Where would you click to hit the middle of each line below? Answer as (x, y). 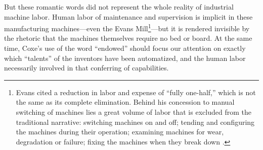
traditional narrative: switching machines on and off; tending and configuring (135, 122)
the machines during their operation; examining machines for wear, (120, 132)
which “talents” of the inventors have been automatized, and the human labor (125, 58)
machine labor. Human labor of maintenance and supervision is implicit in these (128, 16)
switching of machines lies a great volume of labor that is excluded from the (134, 112)
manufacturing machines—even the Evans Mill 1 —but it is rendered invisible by (127, 27)
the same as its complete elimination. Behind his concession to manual (125, 102)
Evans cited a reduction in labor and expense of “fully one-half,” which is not (136, 92)
